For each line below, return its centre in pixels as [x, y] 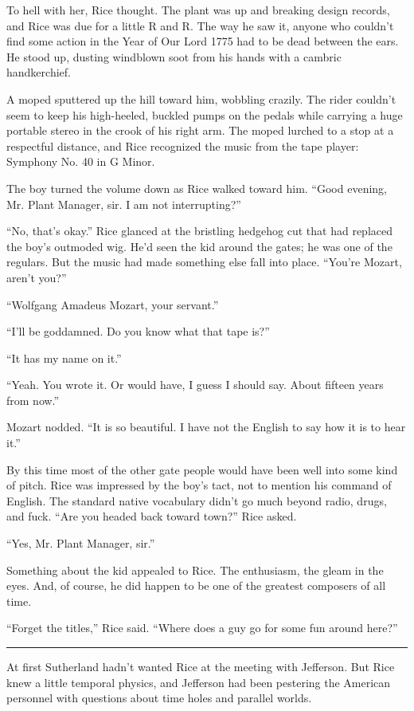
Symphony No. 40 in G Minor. [81, 161]
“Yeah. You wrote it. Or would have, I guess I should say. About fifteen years [195, 385]
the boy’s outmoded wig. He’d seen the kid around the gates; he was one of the [199, 246]
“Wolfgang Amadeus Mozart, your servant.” [113, 304]
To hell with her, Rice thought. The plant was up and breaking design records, [198, 10]
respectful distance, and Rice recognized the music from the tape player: [183, 145]
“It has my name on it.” [64, 357]
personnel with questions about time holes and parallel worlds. [159, 698]
